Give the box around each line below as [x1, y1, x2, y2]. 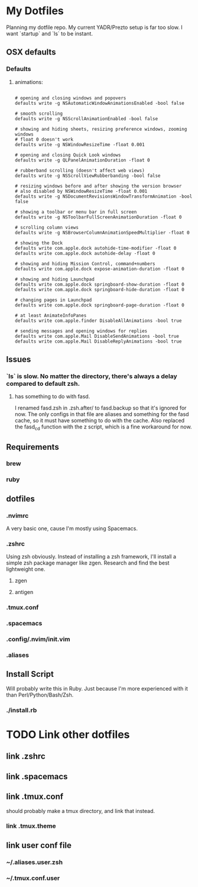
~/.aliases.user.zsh [6, 858, 63, 866]
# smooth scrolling [14, 111, 63, 117]
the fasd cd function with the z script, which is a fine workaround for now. [14, 423, 192, 432]
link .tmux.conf [6, 792, 64, 802]
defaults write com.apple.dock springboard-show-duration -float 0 [14, 281, 184, 288]
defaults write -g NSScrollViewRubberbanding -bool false [14, 173, 161, 179]
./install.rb [6, 706, 37, 714]
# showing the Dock [14, 240, 63, 246]
